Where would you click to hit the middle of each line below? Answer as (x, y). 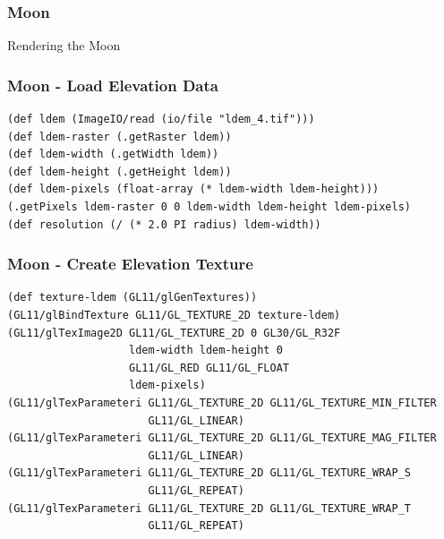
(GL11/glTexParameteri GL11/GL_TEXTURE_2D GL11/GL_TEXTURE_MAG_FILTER (222, 438)
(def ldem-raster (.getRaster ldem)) (120, 137)
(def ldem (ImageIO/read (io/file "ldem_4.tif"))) (161, 120)
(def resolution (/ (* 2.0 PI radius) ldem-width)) (164, 224)
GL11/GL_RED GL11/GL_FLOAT (209, 368)
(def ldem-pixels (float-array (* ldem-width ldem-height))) (193, 189)
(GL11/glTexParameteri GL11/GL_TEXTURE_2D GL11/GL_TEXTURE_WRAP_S (209, 473)
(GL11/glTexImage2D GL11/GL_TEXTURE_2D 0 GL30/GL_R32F (174, 333)
